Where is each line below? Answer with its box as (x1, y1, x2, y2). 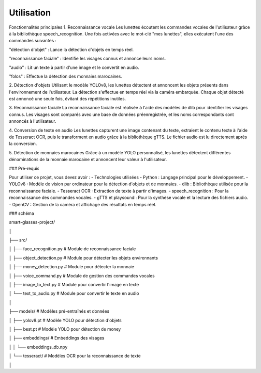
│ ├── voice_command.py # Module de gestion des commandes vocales (9, 273, 155, 278)
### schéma (9, 210, 34, 216)
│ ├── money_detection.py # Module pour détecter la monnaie (9, 264, 135, 270)
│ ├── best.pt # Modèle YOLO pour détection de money (9, 326, 121, 332)
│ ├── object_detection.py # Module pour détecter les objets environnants (9, 255, 158, 260)
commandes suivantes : (9, 38, 57, 44)
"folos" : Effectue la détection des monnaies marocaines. (9, 73, 123, 79)
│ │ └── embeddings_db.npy (9, 344, 68, 350)
